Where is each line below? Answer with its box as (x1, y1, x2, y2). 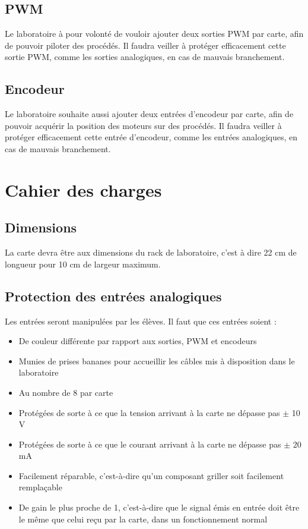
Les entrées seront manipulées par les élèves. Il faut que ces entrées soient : (5, 314, 277, 327)
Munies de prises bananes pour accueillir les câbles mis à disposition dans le (18, 354, 295, 367)
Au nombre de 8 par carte (18, 386, 113, 398)
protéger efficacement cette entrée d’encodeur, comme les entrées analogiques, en (5, 131, 298, 143)
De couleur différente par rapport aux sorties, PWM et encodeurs (18, 335, 257, 347)
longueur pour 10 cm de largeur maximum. (5, 257, 161, 270)
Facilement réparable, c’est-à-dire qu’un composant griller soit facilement (18, 469, 284, 481)
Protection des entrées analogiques (5, 286, 222, 305)
